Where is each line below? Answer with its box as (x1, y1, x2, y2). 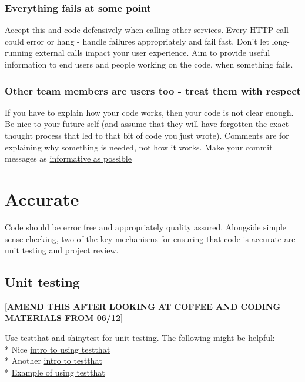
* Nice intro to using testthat (5, 343, 110, 355)
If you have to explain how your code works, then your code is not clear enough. (5, 106, 294, 118)
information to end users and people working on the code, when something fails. (5, 58, 293, 70)
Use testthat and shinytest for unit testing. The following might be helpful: (5, 331, 275, 344)
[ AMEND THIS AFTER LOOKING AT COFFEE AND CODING (5, 300, 281, 312)
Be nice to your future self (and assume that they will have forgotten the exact (5, 118, 289, 130)
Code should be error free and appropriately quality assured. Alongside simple (5, 220, 287, 233)
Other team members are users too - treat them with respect (5, 83, 301, 98)
